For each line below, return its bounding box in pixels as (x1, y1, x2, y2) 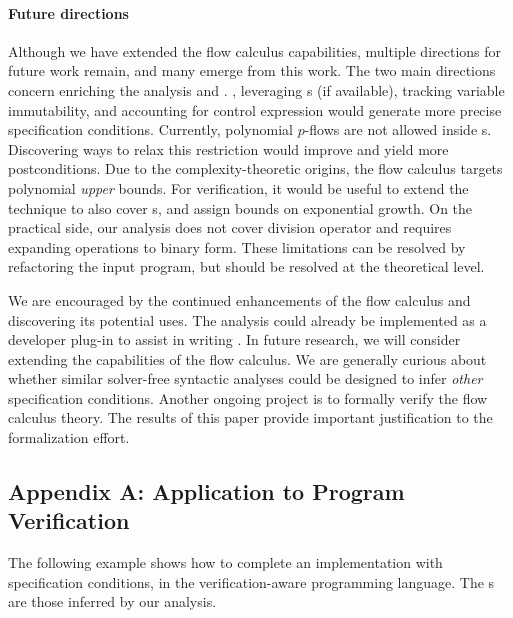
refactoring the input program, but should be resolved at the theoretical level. (8, 256, 485, 277)
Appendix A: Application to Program (8, 476, 405, 507)
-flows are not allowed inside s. (304, 119, 492, 140)
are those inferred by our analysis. (8, 591, 217, 612)
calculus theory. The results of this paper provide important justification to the (8, 407, 493, 428)
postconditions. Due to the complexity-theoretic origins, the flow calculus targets (8, 158, 503, 179)
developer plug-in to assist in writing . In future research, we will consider (8, 329, 461, 350)
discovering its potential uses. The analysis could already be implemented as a (8, 309, 487, 330)
